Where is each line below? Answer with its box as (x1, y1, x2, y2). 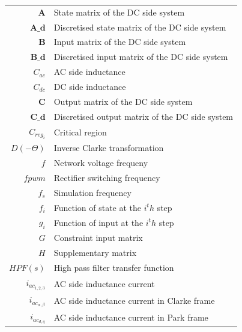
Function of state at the (53, 201, 142, 213)
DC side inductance (53, 80, 126, 92)
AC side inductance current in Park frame (53, 311, 208, 324)
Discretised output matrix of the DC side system (53, 110, 234, 122)
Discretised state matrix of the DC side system (53, 20, 226, 33)
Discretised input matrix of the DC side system (53, 50, 228, 63)
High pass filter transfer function (53, 261, 174, 274)
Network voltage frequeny (53, 156, 148, 168)
